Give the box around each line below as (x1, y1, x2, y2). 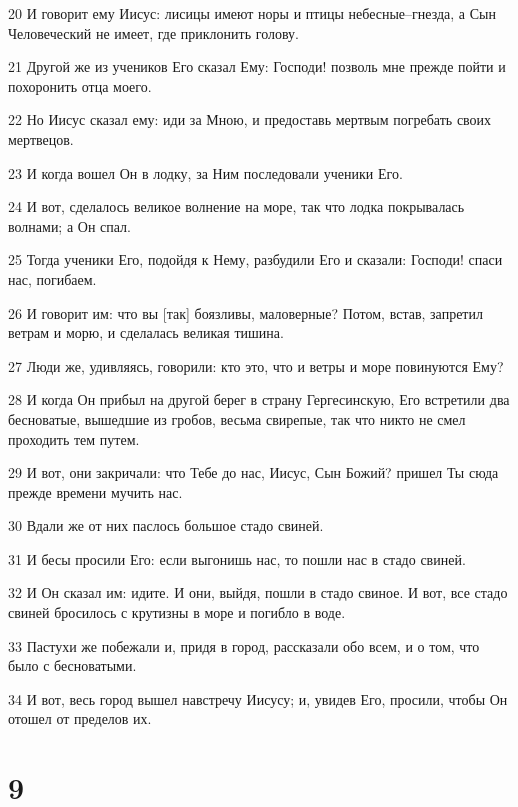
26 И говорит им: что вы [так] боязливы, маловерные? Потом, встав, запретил (8, 302, 483, 323)
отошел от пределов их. (8, 708, 152, 729)
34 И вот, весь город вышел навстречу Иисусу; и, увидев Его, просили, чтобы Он (8, 688, 508, 709)
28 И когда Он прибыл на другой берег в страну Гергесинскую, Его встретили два (8, 389, 510, 410)
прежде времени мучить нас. (8, 481, 183, 502)
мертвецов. (8, 128, 74, 149)
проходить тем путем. (8, 428, 140, 449)
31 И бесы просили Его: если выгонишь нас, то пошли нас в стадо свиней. (8, 548, 466, 569)
